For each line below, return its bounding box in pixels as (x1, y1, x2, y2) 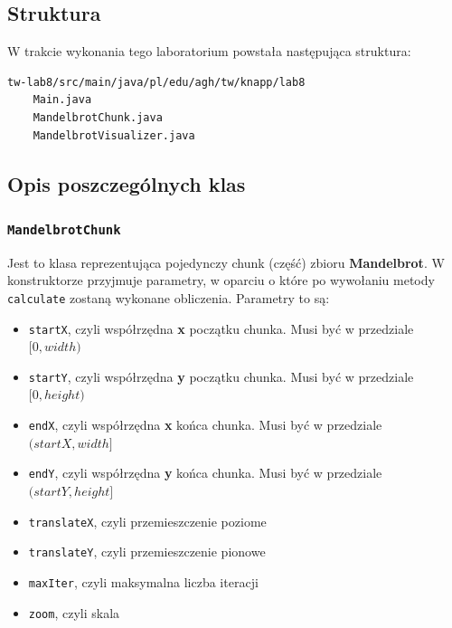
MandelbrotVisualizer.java (33, 128, 195, 142)
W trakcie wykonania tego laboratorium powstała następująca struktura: (7, 42, 411, 61)
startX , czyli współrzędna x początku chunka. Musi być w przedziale (28, 319, 414, 338)
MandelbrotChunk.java (33, 110, 163, 124)
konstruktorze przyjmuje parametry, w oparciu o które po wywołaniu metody (7, 271, 435, 290)
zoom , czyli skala (28, 603, 120, 622)
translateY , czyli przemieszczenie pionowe (28, 542, 266, 561)
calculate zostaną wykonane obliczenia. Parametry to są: (7, 288, 330, 307)
